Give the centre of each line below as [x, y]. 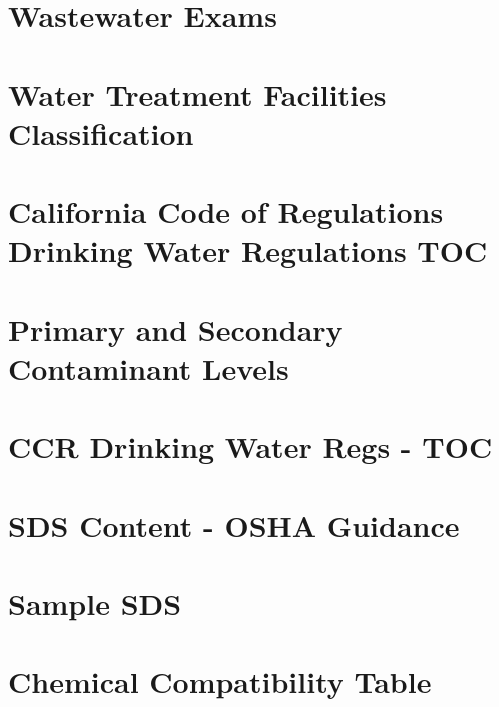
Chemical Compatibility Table [220, 681]
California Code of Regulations [226, 211]
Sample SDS [95, 603]
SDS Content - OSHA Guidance [234, 524]
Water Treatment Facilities [197, 93]
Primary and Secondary [175, 328]
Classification [101, 132]
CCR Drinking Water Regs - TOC [250, 446]
